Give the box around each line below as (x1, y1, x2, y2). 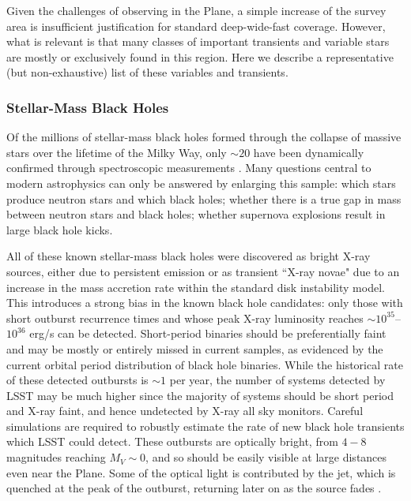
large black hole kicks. (6, 221, 113, 237)
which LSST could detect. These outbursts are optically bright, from (6, 433, 338, 450)
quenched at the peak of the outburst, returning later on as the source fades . (6, 480, 382, 496)
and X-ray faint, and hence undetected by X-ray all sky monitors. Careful (6, 402, 364, 419)
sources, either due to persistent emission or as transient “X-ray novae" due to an (6, 263, 400, 279)
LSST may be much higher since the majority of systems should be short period (6, 387, 394, 403)
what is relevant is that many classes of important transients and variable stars (6, 33, 390, 50)
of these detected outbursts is (6, 372, 149, 388)
